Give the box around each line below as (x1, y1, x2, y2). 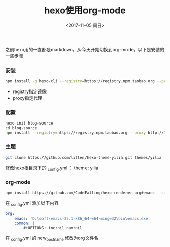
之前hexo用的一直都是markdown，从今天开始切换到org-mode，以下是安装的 (5, 46, 165, 52)
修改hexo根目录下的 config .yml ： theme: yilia (5, 165, 99, 172)
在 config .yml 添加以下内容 (5, 200, 59, 207)
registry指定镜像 (12, 88, 47, 95)
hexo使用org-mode (44, 5, 126, 16)
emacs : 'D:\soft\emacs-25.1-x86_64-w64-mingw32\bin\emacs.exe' (14, 215, 151, 221)
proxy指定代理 (12, 95, 42, 101)
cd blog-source (5, 126, 37, 131)
